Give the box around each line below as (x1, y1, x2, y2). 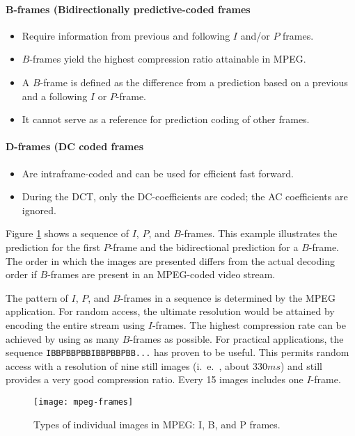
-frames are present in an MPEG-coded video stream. (47, 267, 276, 282)
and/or (240, 28, 270, 42)
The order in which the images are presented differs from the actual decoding (6, 253, 335, 268)
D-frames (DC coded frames (6, 139, 144, 154)
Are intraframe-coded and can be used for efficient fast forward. (22, 165, 294, 180)
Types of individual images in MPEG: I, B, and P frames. (33, 417, 281, 431)
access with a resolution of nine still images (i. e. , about (6, 358, 250, 373)
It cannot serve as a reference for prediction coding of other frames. (22, 112, 310, 127)
